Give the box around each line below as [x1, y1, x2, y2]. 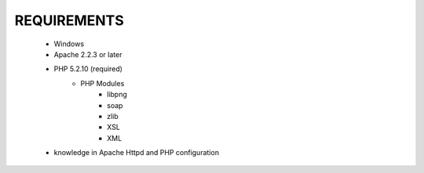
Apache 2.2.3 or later [53, 49, 122, 59]
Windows [53, 39, 85, 49]
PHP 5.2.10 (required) [53, 64, 123, 74]
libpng [107, 90, 127, 99]
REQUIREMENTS [14, 12, 125, 29]
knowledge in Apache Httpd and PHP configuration [53, 148, 220, 157]
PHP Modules [80, 78, 125, 88]
